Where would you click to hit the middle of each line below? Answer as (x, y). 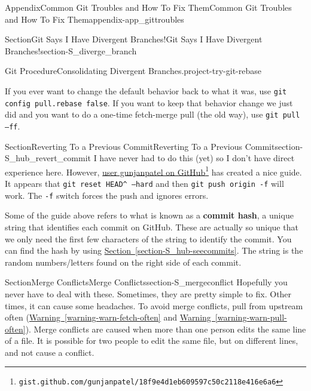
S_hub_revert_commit (48, 158)
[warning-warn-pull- (251, 317)
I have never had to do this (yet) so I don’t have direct (194, 158)
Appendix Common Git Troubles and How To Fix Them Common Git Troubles (148, 7)
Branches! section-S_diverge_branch (71, 50)
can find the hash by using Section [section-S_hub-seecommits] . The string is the (154, 250)
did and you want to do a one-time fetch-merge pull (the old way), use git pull (153, 114)
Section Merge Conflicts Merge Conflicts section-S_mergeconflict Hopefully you (146, 282)
